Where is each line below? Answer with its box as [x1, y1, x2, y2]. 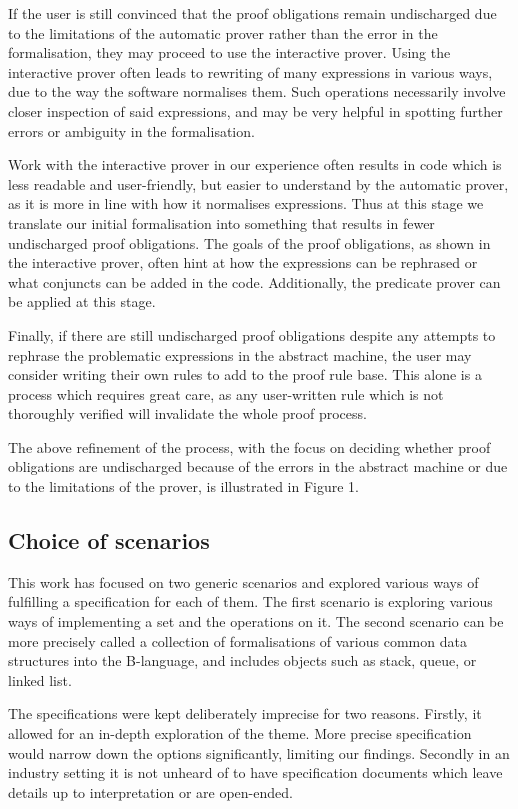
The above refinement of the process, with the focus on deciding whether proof [8, 436, 491, 457]
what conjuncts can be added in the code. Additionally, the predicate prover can [8, 271, 501, 292]
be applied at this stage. [8, 291, 156, 312]
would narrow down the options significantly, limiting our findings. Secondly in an [8, 742, 510, 763]
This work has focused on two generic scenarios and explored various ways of [8, 571, 479, 592]
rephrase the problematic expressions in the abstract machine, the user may [8, 344, 472, 365]
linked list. [8, 669, 72, 690]
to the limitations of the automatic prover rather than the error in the [8, 22, 438, 43]
